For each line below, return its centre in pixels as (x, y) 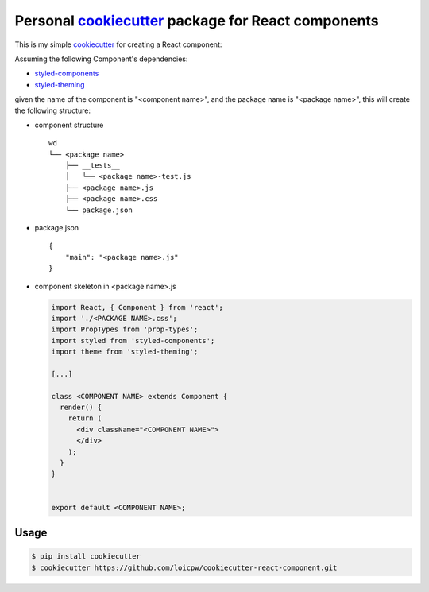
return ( (85, 418)
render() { (81, 408)
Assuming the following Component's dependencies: (101, 59)
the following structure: (53, 110)
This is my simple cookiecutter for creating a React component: (118, 44)
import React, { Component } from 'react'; (137, 307)
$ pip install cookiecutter (86, 557)
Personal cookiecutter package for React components (197, 21)
